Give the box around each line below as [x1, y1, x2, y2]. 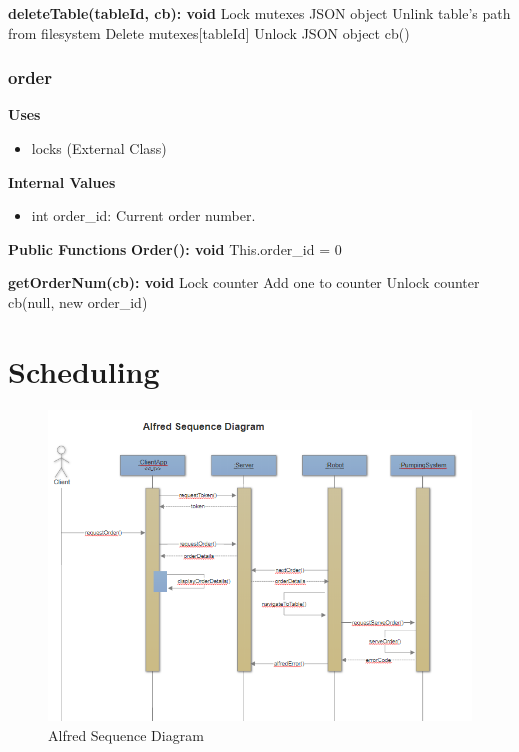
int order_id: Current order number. [31, 205, 256, 226]
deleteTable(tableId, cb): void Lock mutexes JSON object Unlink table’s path [8, 3, 511, 23]
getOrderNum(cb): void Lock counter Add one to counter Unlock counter [8, 272, 480, 293]
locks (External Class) [31, 138, 167, 158]
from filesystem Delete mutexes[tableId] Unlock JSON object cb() [8, 22, 410, 43]
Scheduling [8, 350, 160, 391]
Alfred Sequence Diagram [48, 724, 204, 745]
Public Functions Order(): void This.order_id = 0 [8, 238, 342, 259]
